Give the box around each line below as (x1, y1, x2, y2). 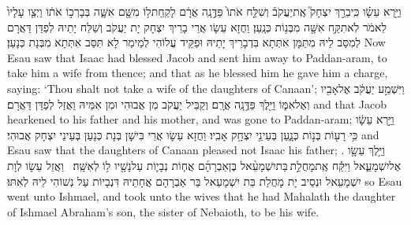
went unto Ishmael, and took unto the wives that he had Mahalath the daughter (7, 188, 396, 205)
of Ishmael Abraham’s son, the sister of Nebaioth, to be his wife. (7, 203, 319, 219)
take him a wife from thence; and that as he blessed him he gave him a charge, (7, 65, 388, 81)
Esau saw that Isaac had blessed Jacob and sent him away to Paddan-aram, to (7, 49, 387, 65)
